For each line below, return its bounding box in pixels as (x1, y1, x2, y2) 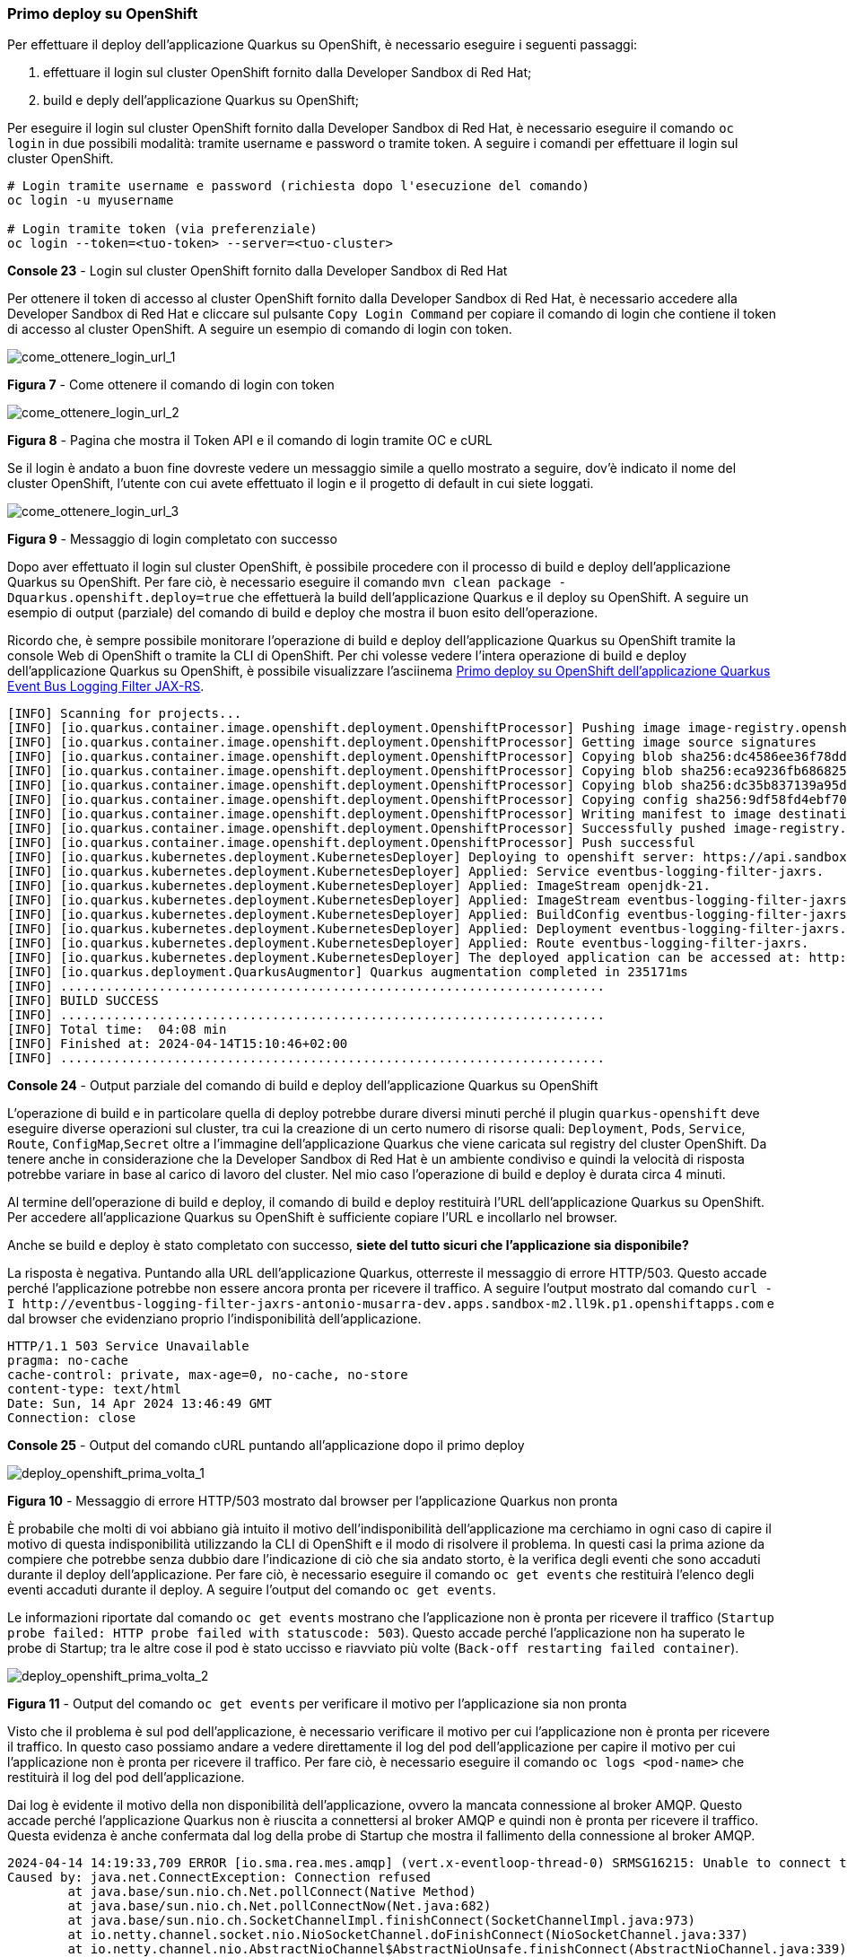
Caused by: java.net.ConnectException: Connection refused (7, 1870, 432, 1885)
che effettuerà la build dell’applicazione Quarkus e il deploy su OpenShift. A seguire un (237, 590, 749, 606)
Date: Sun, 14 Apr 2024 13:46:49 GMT (7, 1396, 273, 1411)
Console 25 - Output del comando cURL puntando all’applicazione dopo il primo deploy (7, 1437, 525, 1454)
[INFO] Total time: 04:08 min (7, 1022, 227, 1037)
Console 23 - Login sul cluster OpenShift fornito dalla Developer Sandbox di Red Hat (7, 263, 508, 279)
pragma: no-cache (7, 1353, 128, 1368)
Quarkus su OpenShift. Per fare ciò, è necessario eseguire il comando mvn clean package (7, 574, 552, 590)
